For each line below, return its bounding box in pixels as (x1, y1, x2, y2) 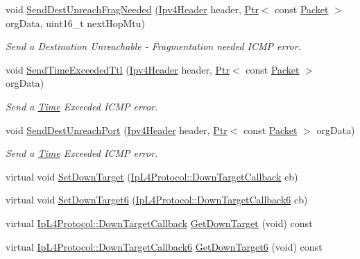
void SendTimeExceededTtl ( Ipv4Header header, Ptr (6, 62, 230, 76)
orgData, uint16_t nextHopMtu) (6, 15, 145, 30)
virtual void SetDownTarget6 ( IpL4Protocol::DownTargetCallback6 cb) (6, 192, 308, 207)
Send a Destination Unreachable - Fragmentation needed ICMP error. (6, 39, 301, 53)
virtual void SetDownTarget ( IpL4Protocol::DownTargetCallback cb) (6, 169, 298, 183)
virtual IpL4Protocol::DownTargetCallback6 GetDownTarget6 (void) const (6, 239, 323, 253)
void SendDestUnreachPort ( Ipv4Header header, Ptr (6, 122, 228, 137)
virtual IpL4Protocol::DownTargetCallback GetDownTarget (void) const (6, 215, 313, 230)
